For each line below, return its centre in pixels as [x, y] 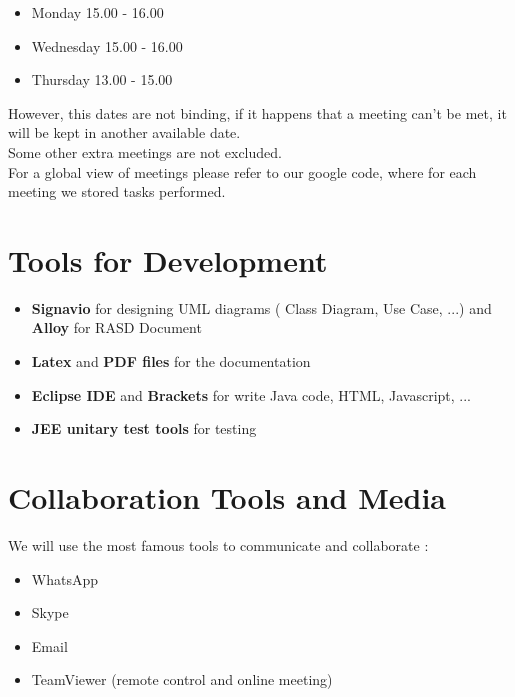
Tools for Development [168, 259]
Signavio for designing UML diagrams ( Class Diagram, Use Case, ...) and [261, 307]
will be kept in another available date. [124, 132]
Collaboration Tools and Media [227, 497]
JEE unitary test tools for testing [144, 428]
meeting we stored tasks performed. [117, 191]
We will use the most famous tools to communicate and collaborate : [218, 544]
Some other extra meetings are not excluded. [145, 151]
